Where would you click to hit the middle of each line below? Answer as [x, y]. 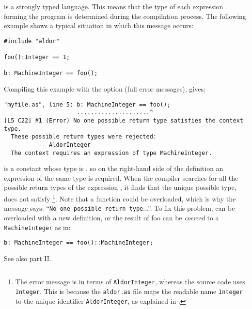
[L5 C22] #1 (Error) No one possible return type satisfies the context [124, 120]
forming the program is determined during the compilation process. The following [125, 16]
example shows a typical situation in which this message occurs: [99, 25]
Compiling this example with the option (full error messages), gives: [105, 89]
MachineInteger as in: [37, 227]
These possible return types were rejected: [84, 137]
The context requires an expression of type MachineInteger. [111, 153]
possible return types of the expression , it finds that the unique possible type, [120, 187]
